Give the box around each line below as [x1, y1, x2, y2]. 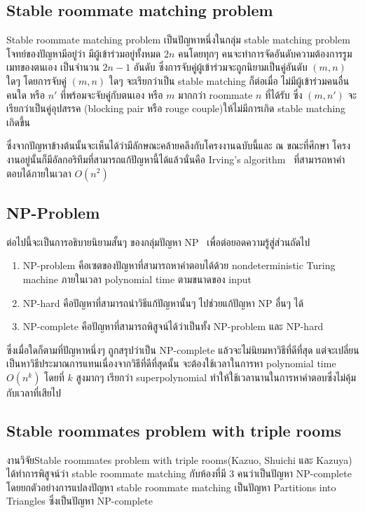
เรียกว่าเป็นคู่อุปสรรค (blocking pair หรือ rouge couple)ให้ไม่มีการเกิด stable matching [6, 101, 346, 116]
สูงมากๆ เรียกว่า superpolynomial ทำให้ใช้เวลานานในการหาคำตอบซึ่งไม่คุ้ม [76, 369, 357, 384]
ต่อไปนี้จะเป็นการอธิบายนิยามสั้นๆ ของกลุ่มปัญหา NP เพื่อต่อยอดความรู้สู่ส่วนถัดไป [6, 234, 310, 249]
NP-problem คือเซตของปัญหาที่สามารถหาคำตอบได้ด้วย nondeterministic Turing [22, 258, 336, 273]
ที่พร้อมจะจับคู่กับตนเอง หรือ [60, 87, 163, 102]
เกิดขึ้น [6, 114, 30, 129]
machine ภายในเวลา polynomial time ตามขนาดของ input [22, 271, 252, 286]
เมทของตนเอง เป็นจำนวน [6, 60, 99, 74]
